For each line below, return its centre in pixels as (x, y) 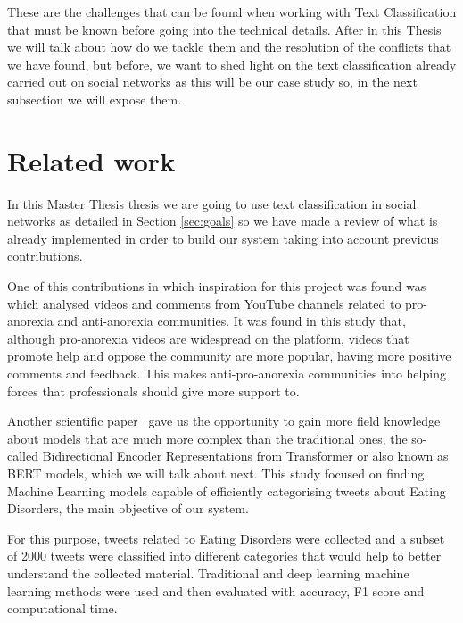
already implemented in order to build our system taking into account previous (223, 238)
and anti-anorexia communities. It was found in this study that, (231, 321)
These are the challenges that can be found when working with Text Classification (232, 12)
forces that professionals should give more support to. (153, 390)
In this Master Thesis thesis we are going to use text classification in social (212, 203)
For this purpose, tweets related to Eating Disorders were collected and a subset (226, 538)
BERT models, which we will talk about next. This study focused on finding (216, 473)
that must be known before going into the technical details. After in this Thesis (224, 29)
